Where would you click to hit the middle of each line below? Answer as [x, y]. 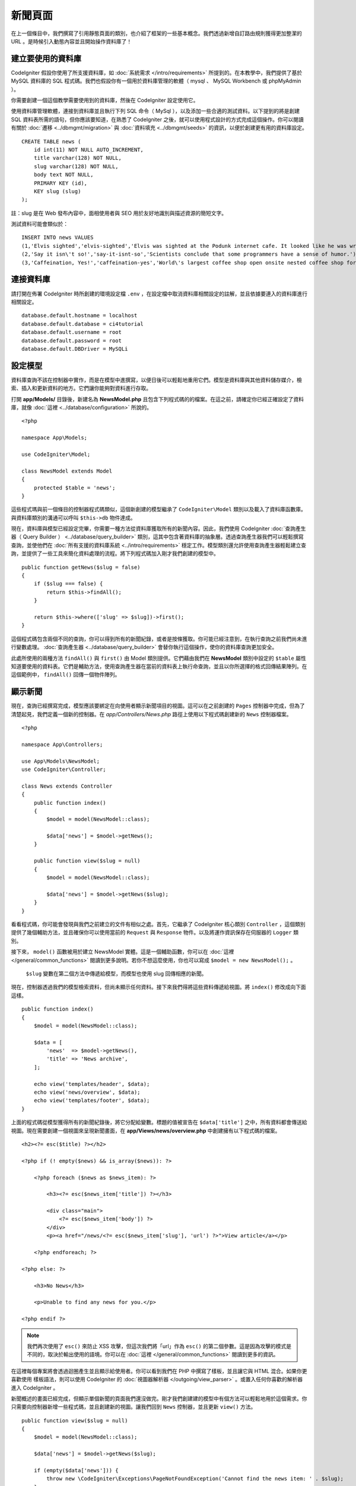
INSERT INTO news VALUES [58, 237]
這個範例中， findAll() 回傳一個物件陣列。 [66, 675]
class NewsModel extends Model [67, 471]
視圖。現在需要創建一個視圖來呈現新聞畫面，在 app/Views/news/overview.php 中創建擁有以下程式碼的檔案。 [146, 1131]
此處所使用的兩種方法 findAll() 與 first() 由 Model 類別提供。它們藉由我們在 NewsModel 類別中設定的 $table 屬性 [159, 658]
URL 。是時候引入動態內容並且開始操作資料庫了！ [71, 41]
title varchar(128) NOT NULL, [77, 158]
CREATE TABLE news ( [51, 141]
